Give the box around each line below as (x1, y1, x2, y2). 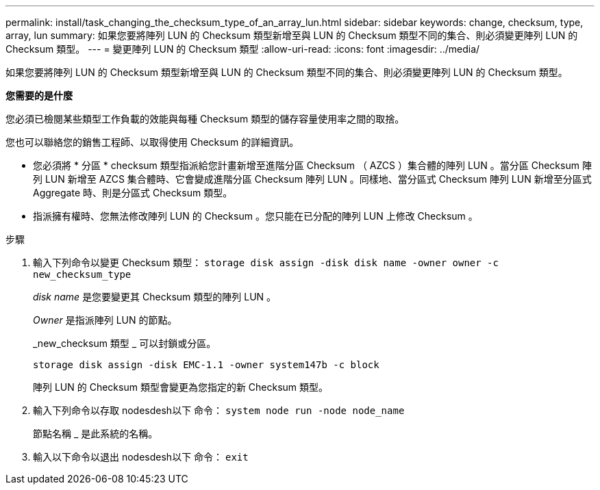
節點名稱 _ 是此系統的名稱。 (33, 428, 158, 439)
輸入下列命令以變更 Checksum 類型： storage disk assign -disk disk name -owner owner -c (33, 257, 499, 268)
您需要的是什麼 (5, 90, 73, 101)
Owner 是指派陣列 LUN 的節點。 (33, 314, 177, 326)
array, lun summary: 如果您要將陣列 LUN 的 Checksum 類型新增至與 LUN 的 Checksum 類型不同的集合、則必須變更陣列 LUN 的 (5, 29, 578, 41)
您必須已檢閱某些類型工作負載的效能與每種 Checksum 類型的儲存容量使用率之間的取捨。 (5, 113, 405, 125)
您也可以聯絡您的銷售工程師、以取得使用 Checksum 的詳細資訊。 (5, 136, 299, 148)
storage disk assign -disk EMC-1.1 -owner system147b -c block (33, 359, 379, 370)
